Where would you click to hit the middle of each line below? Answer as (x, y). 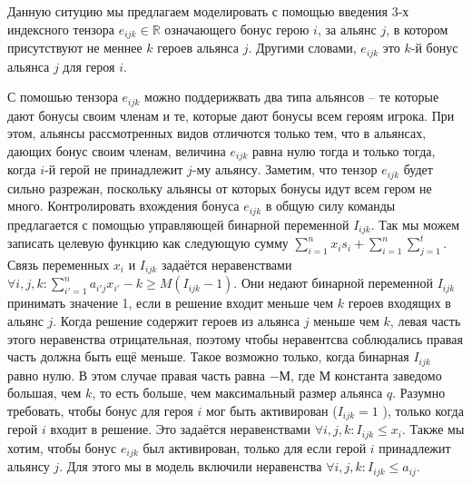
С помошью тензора (63, 97)
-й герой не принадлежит (113, 169)
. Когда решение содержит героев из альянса (177, 320)
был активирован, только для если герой (255, 447)
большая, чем (44, 393)
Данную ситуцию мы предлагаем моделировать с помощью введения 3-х (208, 11)
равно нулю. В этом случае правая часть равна (136, 375)
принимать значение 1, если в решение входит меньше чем (171, 303)
